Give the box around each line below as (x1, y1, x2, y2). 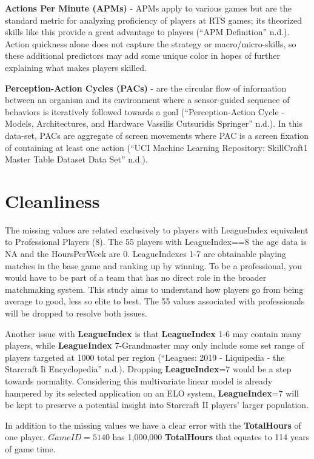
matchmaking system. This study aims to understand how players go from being (5, 283, 304, 295)
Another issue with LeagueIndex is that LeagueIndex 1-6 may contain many (5, 327, 301, 340)
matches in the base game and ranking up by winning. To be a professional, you (5, 259, 302, 272)
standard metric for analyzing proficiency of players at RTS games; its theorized (5, 13, 302, 26)
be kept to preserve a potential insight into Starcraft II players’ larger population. (5, 398, 309, 411)
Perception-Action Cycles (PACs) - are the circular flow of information (5, 81, 287, 94)
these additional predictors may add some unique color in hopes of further (5, 49, 280, 62)
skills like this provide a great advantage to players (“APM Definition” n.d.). (5, 25, 290, 38)
